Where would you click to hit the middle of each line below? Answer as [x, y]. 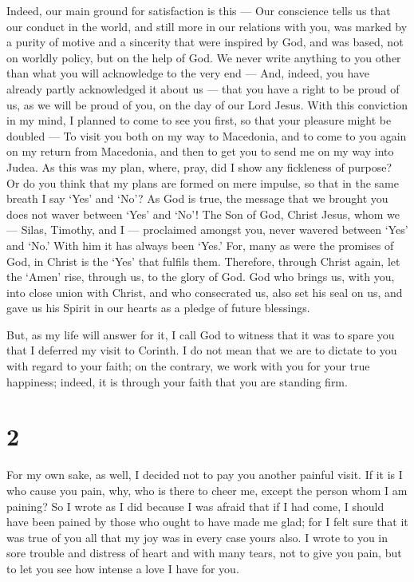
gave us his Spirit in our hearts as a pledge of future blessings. [158, 308]
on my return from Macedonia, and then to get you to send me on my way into [200, 151]
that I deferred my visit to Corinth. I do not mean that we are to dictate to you [202, 350]
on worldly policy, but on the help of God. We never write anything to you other [204, 57]
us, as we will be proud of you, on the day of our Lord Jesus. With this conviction [207, 104]
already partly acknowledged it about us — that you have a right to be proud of [203, 88]
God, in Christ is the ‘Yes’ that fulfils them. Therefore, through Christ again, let [203, 261]
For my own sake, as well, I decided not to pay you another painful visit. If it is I [205, 475]
